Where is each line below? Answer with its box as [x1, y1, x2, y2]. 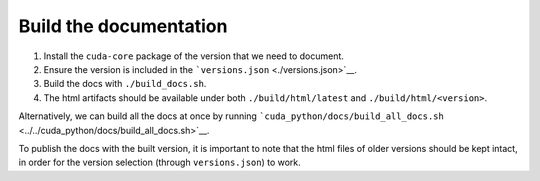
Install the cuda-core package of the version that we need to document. [43, 50, 345, 62]
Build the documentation [18, 15, 228, 37]
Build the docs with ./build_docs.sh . [43, 78, 207, 90]
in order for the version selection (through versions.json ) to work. [18, 156, 302, 169]
